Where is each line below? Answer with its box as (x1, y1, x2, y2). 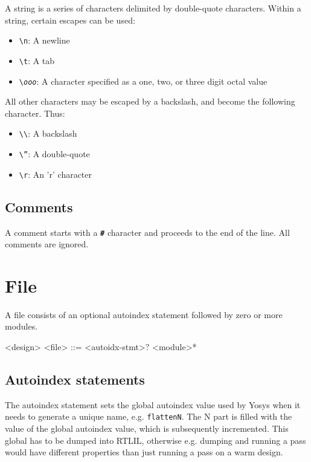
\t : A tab (19, 54, 55, 67)
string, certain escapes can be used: (5, 13, 135, 26)
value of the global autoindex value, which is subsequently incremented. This (5, 422, 289, 435)
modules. (5, 320, 38, 333)
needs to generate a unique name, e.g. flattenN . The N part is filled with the (5, 410, 292, 423)
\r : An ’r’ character (19, 168, 92, 180)
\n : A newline (19, 34, 70, 47)
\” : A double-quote (19, 148, 90, 160)
